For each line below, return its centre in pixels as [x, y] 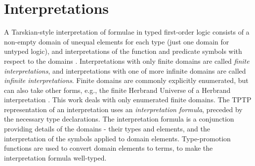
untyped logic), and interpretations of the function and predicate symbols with [123, 51]
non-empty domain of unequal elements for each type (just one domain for [117, 41]
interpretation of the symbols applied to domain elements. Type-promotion [117, 138]
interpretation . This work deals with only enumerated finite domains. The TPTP [128, 100]
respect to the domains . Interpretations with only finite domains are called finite [127, 61]
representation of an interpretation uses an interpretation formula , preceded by [123, 109]
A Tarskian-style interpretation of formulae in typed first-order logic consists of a [127, 32]
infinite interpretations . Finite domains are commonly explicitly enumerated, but [126, 80]
